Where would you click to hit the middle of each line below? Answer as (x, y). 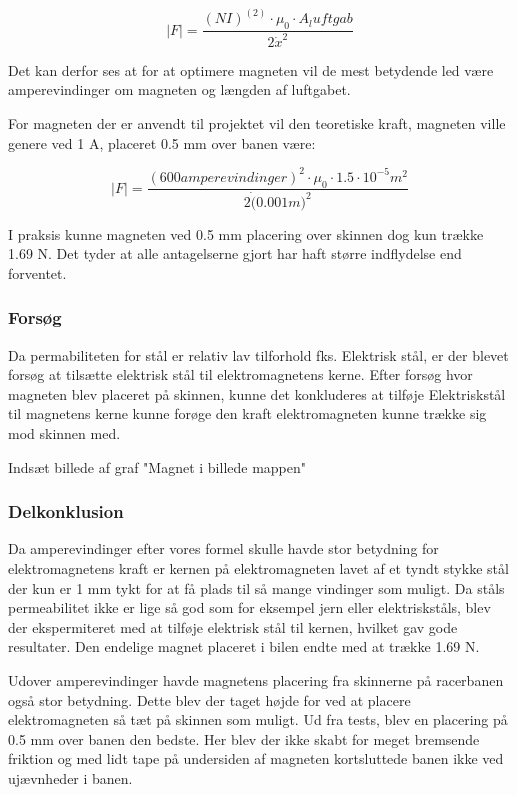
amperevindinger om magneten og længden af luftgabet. (179, 89)
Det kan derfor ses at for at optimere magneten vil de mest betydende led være (251, 69)
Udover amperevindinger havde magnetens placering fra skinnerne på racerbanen (256, 679)
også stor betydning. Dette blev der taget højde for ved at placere (209, 699)
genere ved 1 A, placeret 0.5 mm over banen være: (162, 142)
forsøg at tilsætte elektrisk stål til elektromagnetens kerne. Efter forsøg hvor (240, 374)
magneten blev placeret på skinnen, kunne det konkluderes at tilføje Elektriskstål (257, 393)
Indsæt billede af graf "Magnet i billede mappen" (157, 466)
